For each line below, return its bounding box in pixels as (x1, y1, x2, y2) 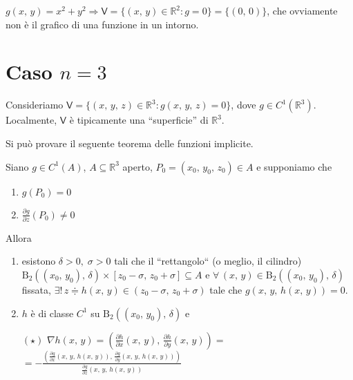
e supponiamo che (256, 159, 332, 173)
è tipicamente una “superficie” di (69, 113, 209, 127)
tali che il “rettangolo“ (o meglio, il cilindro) (114, 254, 302, 268)
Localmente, (6, 113, 57, 127)
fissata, (21, 283, 51, 296)
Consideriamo (6, 97, 64, 112)
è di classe (30, 305, 74, 320)
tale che (209, 283, 242, 296)
